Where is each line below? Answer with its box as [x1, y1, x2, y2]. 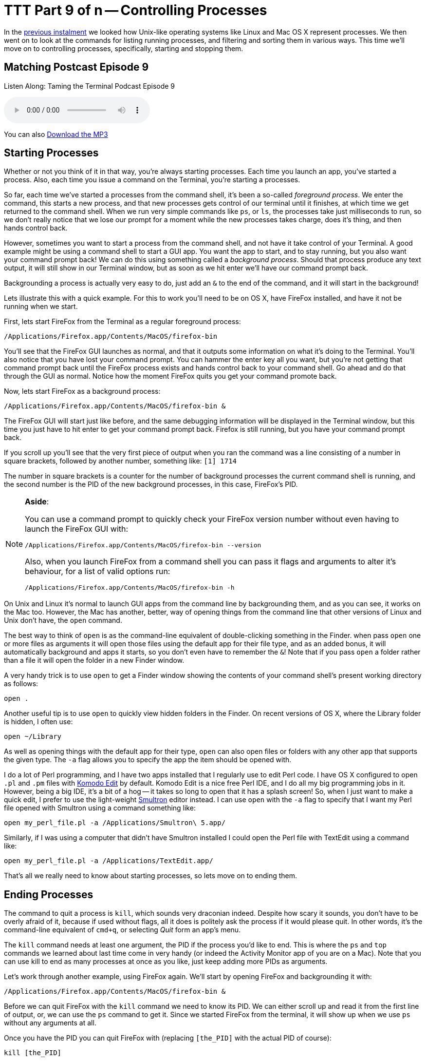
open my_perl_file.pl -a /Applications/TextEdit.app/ [4, 857, 213, 865]
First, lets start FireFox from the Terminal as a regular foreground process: [4, 317, 241, 326]
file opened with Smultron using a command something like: [4, 804, 196, 812]
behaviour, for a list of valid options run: [25, 566, 170, 577]
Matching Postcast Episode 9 [4, 61, 149, 74]
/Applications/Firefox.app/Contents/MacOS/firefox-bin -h [25, 584, 235, 592]
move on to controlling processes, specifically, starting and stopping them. [4, 44, 243, 53]
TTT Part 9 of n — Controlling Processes [4, 2, 267, 19]
